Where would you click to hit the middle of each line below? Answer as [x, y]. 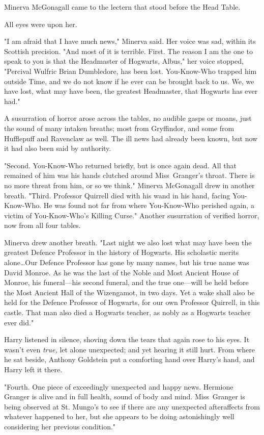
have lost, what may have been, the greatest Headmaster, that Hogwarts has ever [131, 91]
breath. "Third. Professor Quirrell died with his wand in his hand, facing [117, 195]
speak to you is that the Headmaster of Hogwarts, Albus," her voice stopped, [124, 61]
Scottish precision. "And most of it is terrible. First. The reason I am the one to [129, 51]
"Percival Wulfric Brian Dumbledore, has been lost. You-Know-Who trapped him [130, 71]
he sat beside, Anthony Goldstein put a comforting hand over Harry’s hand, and [129, 359]
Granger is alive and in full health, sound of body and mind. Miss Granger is [125, 396]
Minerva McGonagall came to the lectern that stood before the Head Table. [122, 7]
